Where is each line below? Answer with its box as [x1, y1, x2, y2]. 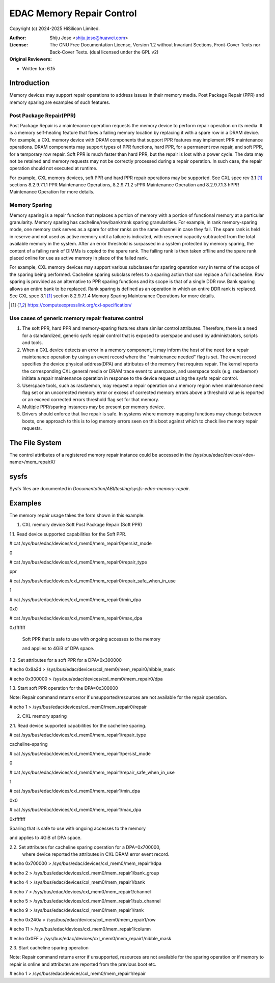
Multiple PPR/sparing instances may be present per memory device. [22, 404, 166, 410]
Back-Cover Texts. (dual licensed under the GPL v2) [49, 49, 159, 55]
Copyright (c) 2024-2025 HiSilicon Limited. [9, 25, 100, 32]
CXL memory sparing [22, 713, 67, 719]
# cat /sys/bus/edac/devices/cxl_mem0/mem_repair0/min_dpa [9, 596, 141, 603]
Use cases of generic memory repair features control [9, 315, 144, 322]
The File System [9, 438, 62, 447]
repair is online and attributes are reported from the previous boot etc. [9, 961, 156, 967]
